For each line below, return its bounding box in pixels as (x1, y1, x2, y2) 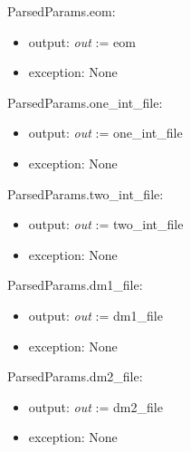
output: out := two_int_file (28, 215, 184, 234)
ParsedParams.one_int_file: (7, 92, 163, 111)
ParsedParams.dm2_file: (7, 367, 143, 386)
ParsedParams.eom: (7, 2, 116, 20)
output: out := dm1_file (28, 305, 163, 324)
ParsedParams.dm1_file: (7, 275, 143, 294)
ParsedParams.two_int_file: (7, 184, 164, 203)
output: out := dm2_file (28, 397, 163, 416)
